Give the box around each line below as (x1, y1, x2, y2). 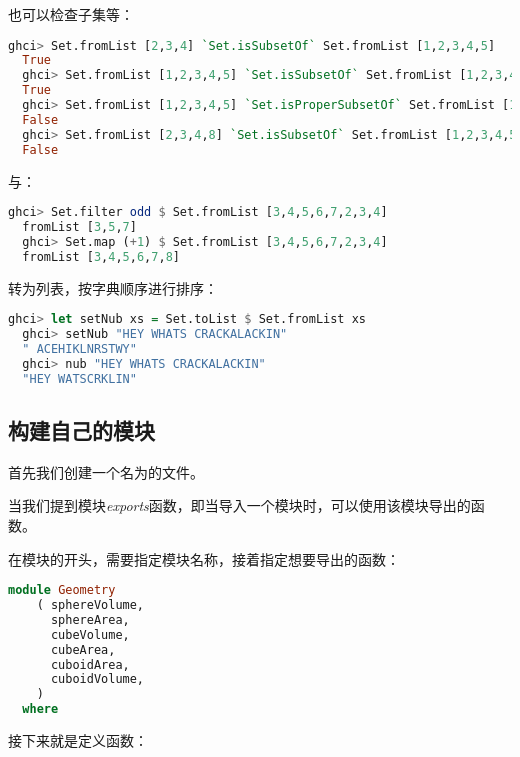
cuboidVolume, (50, 672, 145, 687)
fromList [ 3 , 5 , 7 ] (22, 220, 137, 235)
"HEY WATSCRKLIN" (22, 371, 137, 386)
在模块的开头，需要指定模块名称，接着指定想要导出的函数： (8, 548, 400, 569)
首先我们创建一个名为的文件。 (8, 461, 204, 482)
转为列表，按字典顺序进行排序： (8, 277, 218, 298)
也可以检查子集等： (8, 4, 134, 24)
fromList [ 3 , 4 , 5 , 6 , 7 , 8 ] (22, 249, 180, 264)
